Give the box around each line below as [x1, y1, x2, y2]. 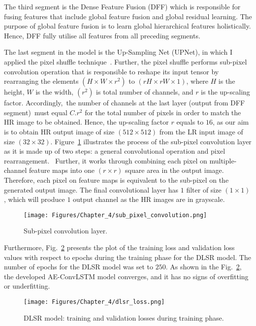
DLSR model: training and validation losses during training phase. [24, 312, 224, 323]
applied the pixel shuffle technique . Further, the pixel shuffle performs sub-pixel [4, 56, 247, 66]
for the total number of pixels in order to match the [85, 107, 241, 117]
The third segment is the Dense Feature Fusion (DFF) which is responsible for [4, 1, 241, 11]
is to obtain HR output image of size [4, 126, 115, 136]
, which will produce [4, 194, 65, 204]
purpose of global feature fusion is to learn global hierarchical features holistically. [4, 21, 251, 31]
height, [4, 87, 25, 97]
